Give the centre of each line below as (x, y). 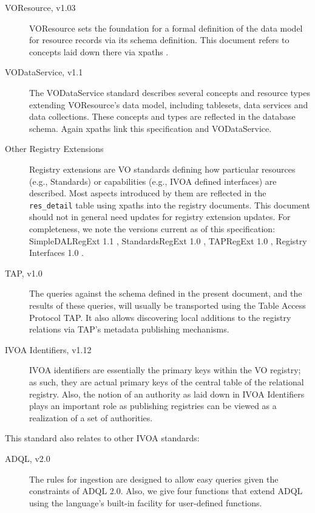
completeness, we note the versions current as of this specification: (152, 229)
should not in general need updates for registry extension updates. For (160, 217)
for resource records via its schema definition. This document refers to (159, 40)
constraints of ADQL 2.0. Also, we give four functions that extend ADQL (166, 491)
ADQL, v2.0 (28, 458)
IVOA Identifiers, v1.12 (48, 349)
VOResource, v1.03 (40, 7)
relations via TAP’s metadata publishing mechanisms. (129, 329)
